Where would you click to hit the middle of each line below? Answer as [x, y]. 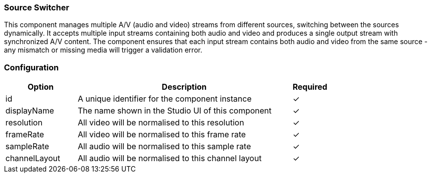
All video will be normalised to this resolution [161, 123]
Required [310, 87]
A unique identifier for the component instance [164, 99]
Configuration [31, 67]
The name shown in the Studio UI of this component [174, 111]
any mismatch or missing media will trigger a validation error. [103, 50]
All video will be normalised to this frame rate [162, 135]
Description [184, 87]
